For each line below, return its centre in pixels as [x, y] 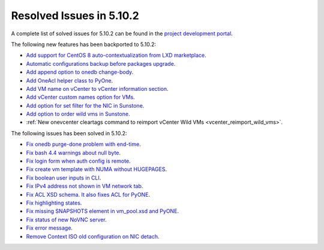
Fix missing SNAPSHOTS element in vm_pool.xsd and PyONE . [103, 211]
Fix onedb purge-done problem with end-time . [83, 144]
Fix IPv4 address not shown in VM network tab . [85, 186]
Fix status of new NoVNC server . [67, 219]
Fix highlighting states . [54, 203]
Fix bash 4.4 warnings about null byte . [73, 153]
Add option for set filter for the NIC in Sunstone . [85, 105]
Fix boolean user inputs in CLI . [64, 178]
